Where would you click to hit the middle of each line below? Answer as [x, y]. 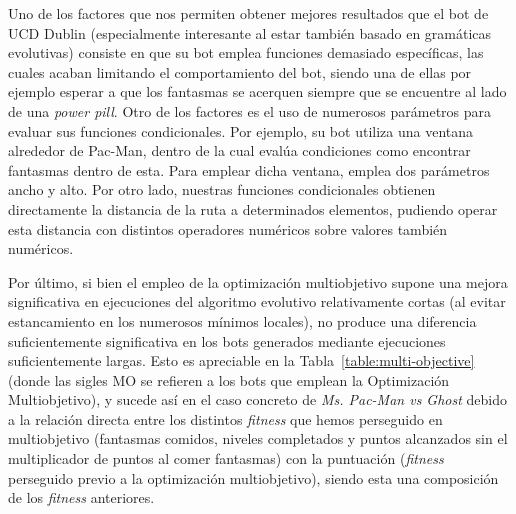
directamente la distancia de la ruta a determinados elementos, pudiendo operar [253, 208]
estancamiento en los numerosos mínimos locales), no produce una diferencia [242, 320]
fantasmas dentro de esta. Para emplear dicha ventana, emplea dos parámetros [249, 169]
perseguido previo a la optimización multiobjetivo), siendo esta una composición [253, 477]
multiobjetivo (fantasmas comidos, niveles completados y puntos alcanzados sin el [258, 438]
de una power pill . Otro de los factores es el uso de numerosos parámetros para [250, 110]
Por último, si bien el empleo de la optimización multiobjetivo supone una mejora [258, 281]
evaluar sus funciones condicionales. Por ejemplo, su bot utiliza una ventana [241, 130]
